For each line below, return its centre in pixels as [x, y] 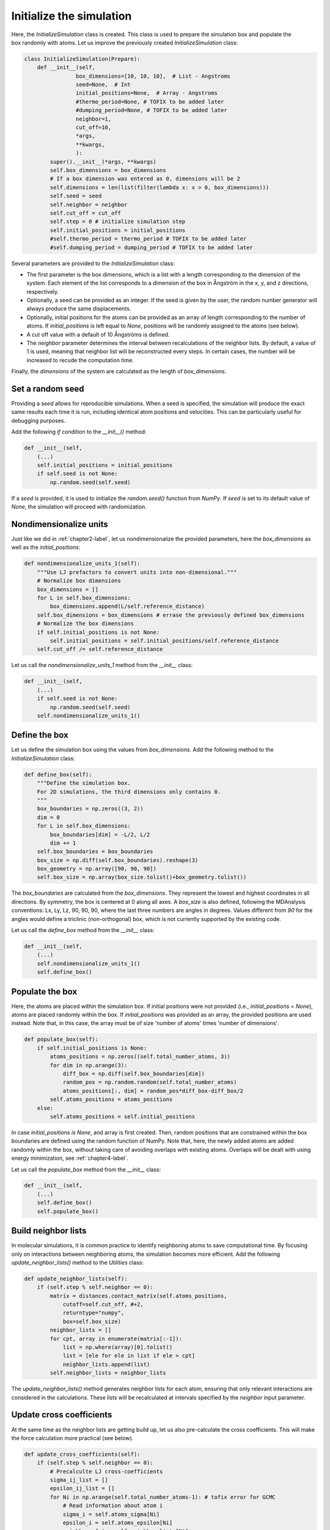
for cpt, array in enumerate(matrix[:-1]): [116, 1338]
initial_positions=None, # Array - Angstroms [147, 93]
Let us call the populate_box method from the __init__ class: [86, 1170]
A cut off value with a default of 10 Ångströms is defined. [98, 334]
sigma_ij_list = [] [79, 1480]
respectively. [43, 291]
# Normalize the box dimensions [86, 624]
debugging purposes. [38, 420]
